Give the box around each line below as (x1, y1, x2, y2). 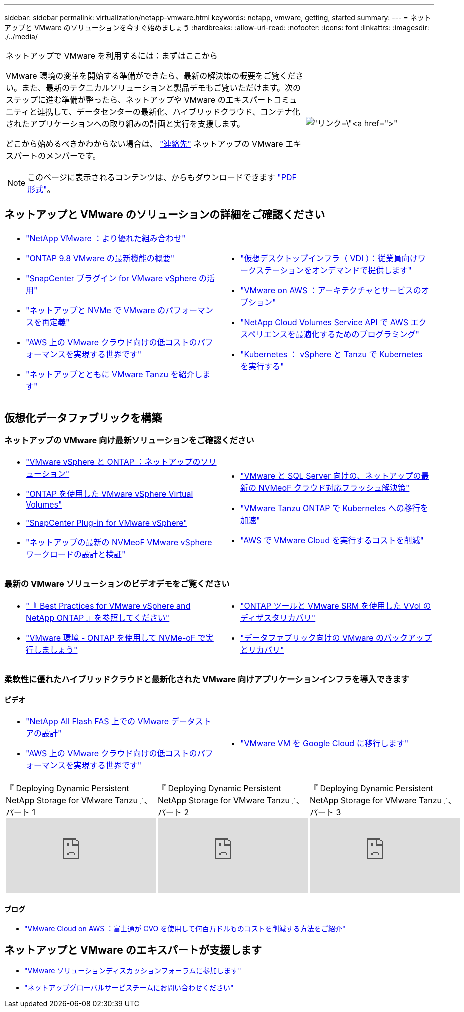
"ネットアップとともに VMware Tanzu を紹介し (26, 369, 203, 379)
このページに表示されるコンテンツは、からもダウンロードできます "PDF (27, 172, 297, 182)
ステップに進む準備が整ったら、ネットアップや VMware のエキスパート (6, 95, 274, 105)
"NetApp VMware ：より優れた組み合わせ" (26, 233, 186, 243)
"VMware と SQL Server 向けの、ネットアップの (240, 471, 421, 481)
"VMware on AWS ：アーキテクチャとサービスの (240, 285, 421, 295)
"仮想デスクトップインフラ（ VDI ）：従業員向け (240, 253, 418, 263)
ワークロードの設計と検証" (26, 549, 126, 560)
